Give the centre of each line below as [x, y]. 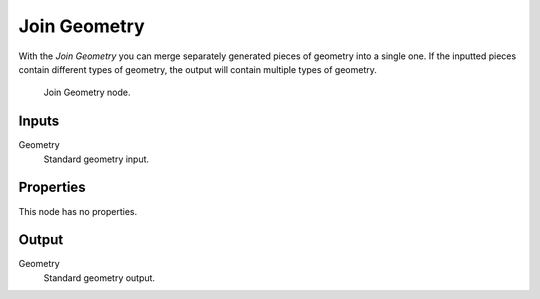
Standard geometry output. [99, 277]
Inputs [39, 121]
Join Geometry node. [87, 92]
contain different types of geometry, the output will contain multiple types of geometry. [197, 69]
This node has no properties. [78, 211]
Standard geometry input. [96, 159]
